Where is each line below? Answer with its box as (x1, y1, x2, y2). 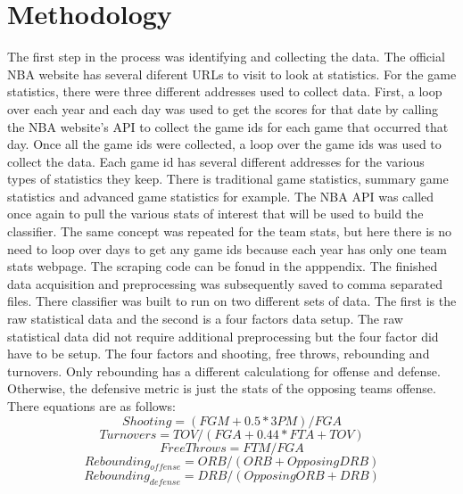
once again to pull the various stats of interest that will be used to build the (7, 204, 424, 223)
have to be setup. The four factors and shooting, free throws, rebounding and (7, 344, 430, 363)
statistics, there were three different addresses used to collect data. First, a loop (7, 82, 442, 101)
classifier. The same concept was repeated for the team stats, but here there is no (7, 222, 452, 241)
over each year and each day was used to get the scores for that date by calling (7, 99, 438, 118)
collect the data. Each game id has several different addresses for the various (7, 152, 425, 170)
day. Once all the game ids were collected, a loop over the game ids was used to (7, 135, 442, 153)
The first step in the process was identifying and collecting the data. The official (7, 47, 445, 66)
